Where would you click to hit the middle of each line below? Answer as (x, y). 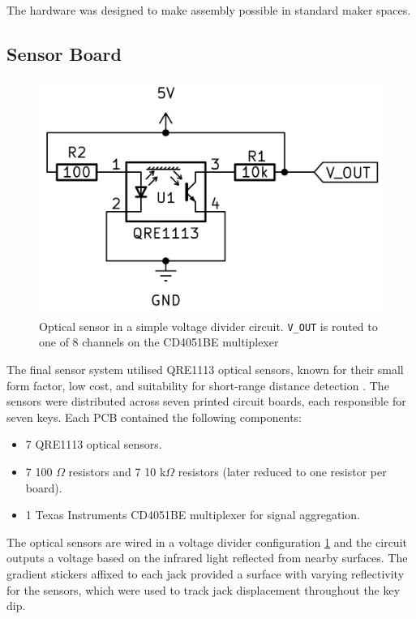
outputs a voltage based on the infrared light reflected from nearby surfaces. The (207, 558)
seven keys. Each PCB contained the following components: (154, 417)
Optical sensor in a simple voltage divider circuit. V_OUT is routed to (208, 326)
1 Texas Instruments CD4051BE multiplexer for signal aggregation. (193, 515)
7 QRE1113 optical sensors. (94, 444)
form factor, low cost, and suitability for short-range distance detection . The (198, 385)
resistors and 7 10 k (117, 472)
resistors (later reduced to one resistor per (282, 472)
